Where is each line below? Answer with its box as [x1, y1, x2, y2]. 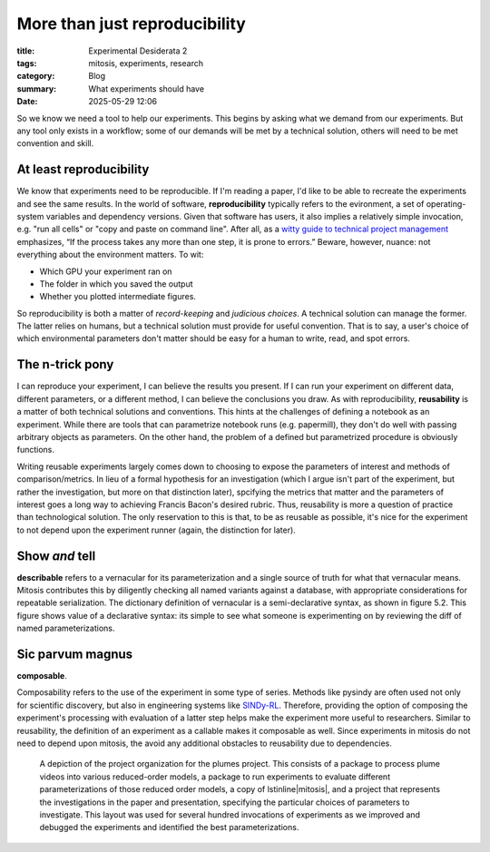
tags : [16, 57, 37, 68]
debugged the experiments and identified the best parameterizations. [39, 822, 299, 833]
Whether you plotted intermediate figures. [39, 291, 197, 302]
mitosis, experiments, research [88, 57, 204, 68]
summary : [16, 83, 57, 94]
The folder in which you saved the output [39, 278, 194, 289]
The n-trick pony [16, 357, 114, 372]
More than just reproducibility [16, 14, 247, 34]
